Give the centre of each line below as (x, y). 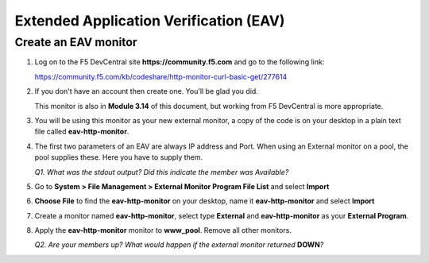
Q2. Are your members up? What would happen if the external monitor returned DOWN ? (179, 245)
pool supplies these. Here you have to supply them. (119, 157)
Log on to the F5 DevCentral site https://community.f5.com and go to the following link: (180, 62)
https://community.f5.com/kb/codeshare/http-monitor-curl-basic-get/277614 (161, 76)
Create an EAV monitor (76, 42)
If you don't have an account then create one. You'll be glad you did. (146, 91)
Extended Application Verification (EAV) (150, 21)
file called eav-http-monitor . (82, 132)
